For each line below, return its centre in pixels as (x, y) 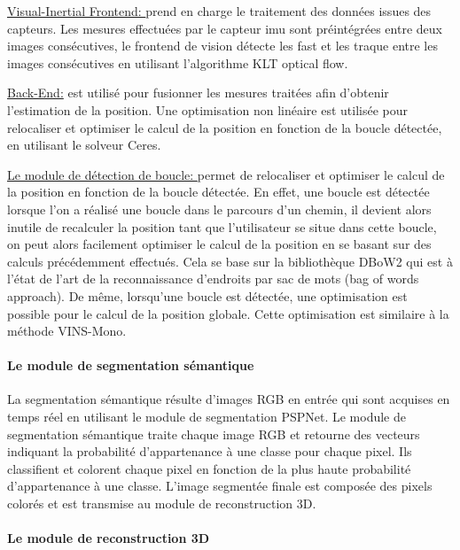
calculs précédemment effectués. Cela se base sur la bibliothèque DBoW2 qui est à (230, 261)
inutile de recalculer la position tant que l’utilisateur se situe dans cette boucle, (222, 226)
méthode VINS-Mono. (67, 331)
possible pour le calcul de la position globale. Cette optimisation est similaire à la (228, 313)
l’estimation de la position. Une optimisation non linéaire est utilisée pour (207, 109)
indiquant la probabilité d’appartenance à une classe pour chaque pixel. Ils (210, 451)
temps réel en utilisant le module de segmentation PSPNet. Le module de (207, 417)
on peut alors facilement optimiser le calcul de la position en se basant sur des (219, 244)
